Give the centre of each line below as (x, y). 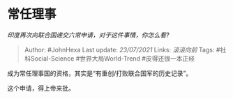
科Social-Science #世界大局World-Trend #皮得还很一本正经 (110, 58)
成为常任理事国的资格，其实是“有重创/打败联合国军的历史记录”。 (100, 73)
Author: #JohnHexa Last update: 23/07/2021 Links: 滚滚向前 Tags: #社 (125, 49)
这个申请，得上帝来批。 (41, 88)
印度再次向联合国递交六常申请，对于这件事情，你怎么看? (88, 35)
